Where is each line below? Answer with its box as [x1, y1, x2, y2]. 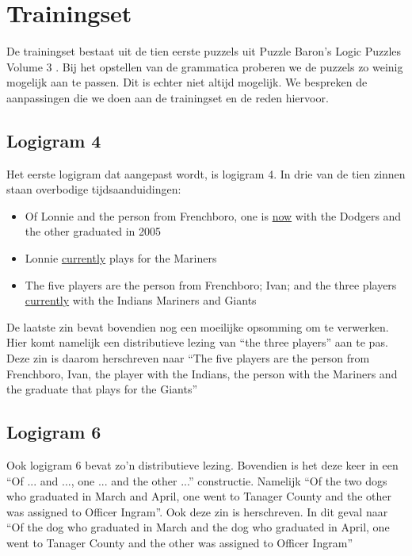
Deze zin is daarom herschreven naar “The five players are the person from [6, 350, 370, 366]
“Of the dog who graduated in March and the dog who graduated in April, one [6, 519, 390, 535]
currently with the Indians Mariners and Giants [25, 292, 257, 309]
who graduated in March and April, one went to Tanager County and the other [6, 488, 391, 504]
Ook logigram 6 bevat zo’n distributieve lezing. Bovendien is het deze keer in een [6, 457, 399, 474]
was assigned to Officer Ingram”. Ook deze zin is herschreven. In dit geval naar [6, 503, 388, 520]
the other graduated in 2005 [25, 223, 162, 240]
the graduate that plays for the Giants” [6, 381, 198, 397]
